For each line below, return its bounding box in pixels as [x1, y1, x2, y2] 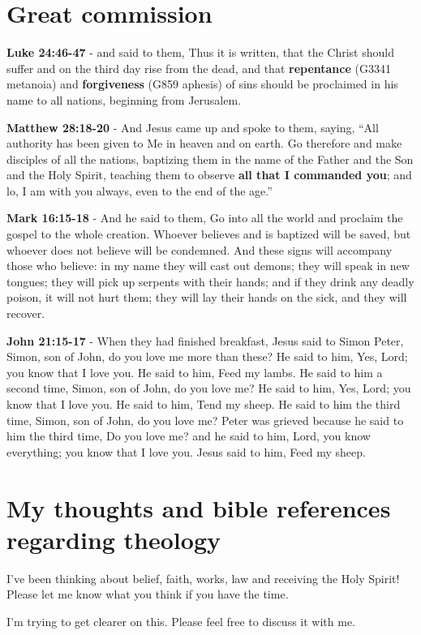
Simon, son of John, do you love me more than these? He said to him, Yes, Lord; [6, 348, 408, 365]
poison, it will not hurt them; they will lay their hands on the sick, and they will [6, 289, 407, 306]
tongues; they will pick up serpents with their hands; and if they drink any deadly [6, 272, 415, 290]
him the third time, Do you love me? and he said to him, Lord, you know [6, 427, 371, 444]
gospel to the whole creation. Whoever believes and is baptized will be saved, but [6, 225, 411, 242]
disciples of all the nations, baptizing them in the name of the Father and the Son [6, 150, 414, 167]
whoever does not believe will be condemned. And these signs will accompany [6, 241, 393, 258]
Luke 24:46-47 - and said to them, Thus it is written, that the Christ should [6, 44, 394, 61]
